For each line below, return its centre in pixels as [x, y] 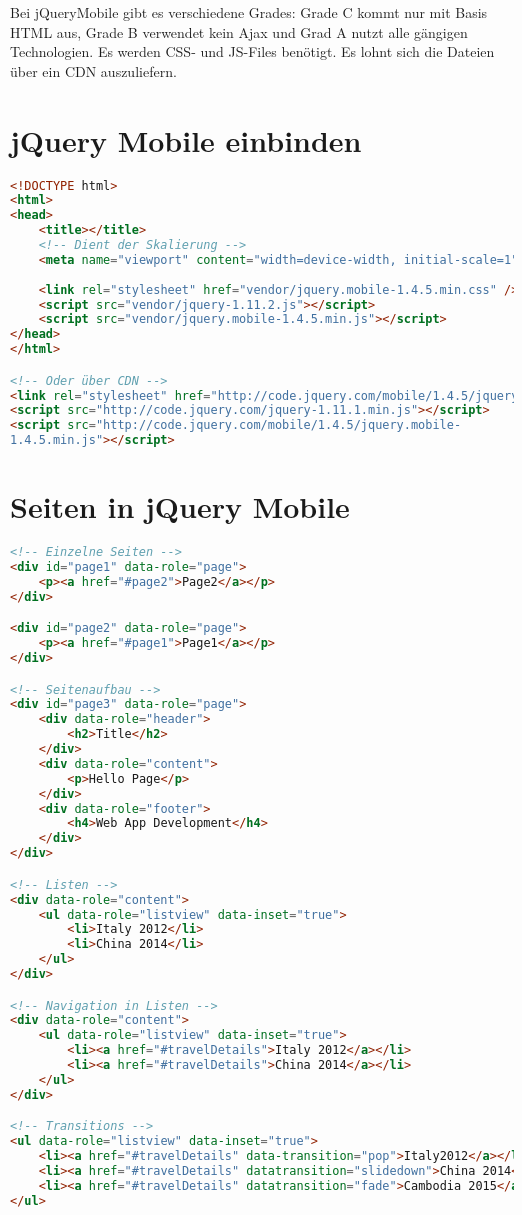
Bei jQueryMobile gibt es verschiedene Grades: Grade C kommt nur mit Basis [249, 12]
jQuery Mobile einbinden [186, 139]
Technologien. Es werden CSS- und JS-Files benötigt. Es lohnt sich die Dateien [252, 51]
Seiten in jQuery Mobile [180, 506]
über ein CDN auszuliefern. [93, 70]
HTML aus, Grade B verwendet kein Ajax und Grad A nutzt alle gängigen [239, 31]
